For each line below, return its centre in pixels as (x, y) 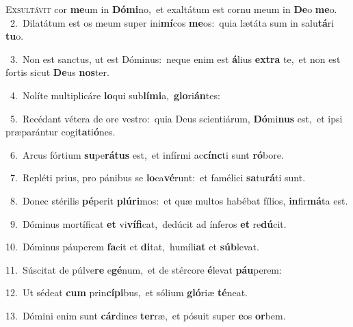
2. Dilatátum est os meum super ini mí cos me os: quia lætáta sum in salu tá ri (172, 22)
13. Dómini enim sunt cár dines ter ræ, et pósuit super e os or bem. (146, 315)
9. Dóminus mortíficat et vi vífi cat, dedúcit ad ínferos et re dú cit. (148, 223)
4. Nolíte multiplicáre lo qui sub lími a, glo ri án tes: (115, 95)
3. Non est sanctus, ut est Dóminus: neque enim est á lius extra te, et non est (175, 58)
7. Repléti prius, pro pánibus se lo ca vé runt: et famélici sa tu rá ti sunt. (158, 178)
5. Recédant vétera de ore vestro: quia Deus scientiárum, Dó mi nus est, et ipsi (176, 118)
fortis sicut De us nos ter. (57, 72)
